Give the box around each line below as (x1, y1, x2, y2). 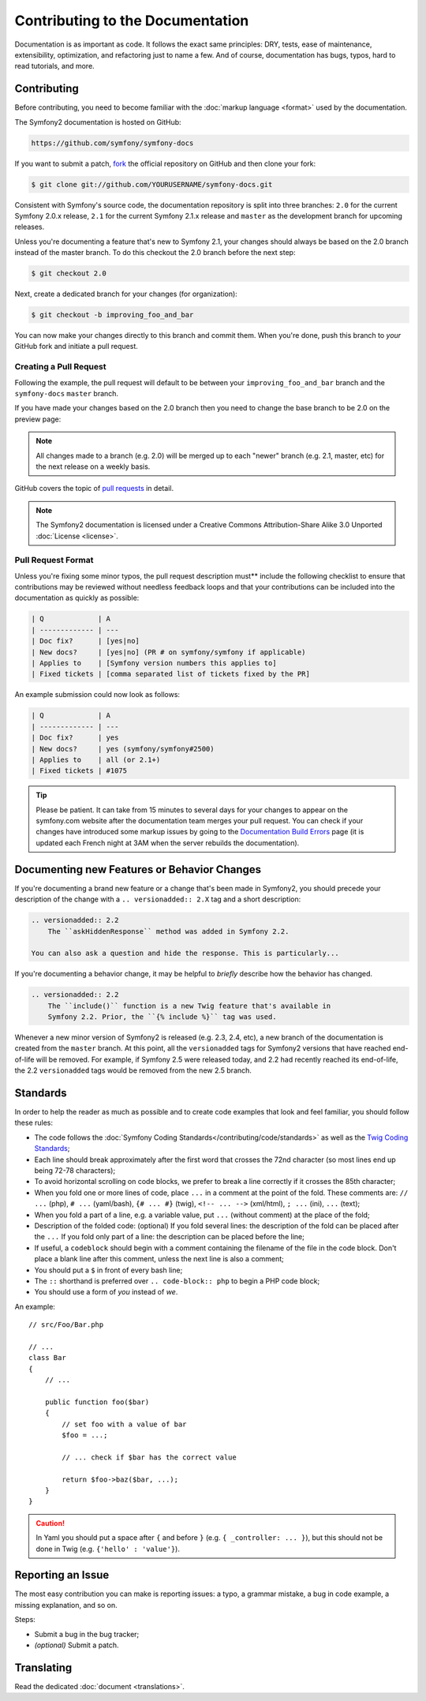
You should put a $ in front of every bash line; (34, 1265, 183, 1275)
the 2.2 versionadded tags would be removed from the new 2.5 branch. (14, 1066, 252, 1075)
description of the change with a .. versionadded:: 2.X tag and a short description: (14, 894, 301, 904)
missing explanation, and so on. (14, 1600, 118, 1609)
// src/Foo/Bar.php (28, 1321, 104, 1329)
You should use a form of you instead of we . (34, 1287, 178, 1297)
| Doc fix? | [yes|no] (31, 636, 140, 646)
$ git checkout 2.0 (31, 269, 106, 278)
